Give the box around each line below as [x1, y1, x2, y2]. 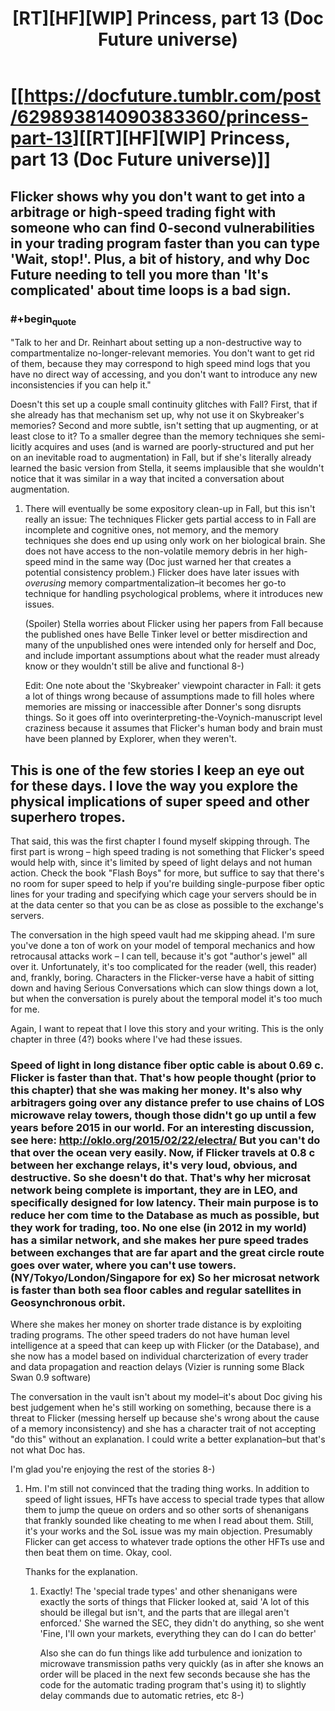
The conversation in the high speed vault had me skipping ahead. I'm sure [10, 928, 316, 941]
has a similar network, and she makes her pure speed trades [10, 1233, 310, 1247]
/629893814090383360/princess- [10, 106, 309, 129]
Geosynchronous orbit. [10, 1295, 126, 1309]
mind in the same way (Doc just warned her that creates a [53, 556, 292, 568]
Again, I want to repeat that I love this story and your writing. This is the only [10, 1022, 324, 1034]
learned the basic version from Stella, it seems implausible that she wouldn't [10, 462, 325, 474]
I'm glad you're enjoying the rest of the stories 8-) [10, 1463, 216, 1476]
